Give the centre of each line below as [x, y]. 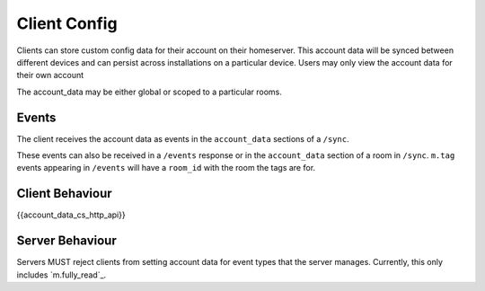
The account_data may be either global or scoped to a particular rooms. [149, 92]
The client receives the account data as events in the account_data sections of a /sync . [183, 138]
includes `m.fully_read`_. [62, 275]
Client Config [67, 23]
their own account [50, 75]
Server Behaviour [66, 241]
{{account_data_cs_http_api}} [71, 215]
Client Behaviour [64, 194]
